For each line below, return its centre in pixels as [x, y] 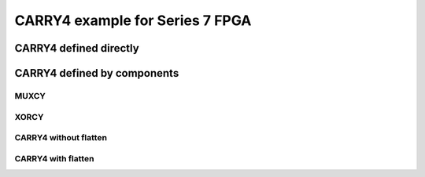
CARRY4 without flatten [61, 138]
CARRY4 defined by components [97, 73]
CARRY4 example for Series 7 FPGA [133, 20]
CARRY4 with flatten [54, 158]
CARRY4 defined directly [77, 48]
